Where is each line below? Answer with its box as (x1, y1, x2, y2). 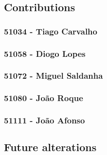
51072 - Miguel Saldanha (4, 69, 103, 82)
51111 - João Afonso (4, 114, 85, 126)
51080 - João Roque (4, 92, 83, 104)
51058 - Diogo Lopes (4, 47, 86, 59)
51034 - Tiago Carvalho (4, 25, 97, 37)
